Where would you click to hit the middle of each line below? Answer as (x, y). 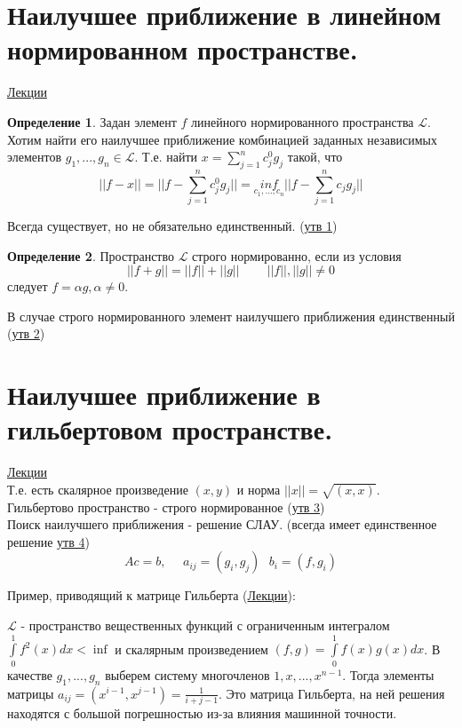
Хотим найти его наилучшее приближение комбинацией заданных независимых (222, 139)
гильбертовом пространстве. (170, 429)
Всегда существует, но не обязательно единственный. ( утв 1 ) (172, 226)
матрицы (31, 693)
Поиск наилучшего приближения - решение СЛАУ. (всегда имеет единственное (222, 524)
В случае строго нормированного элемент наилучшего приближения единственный (231, 316)
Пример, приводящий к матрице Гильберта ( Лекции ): (151, 595)
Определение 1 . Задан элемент (92, 121)
